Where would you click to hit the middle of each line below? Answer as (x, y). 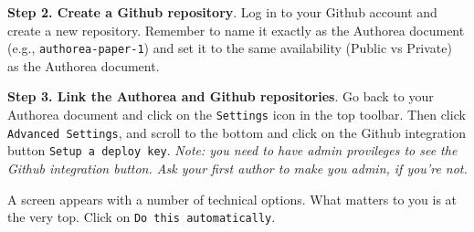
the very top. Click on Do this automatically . (142, 217)
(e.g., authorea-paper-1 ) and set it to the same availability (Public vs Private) (230, 48)
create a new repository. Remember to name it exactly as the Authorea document (236, 30)
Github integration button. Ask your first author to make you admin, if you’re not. (237, 168)
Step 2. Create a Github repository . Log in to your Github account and (222, 12)
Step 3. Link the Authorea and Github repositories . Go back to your (221, 96)
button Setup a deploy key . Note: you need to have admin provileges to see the (232, 150)
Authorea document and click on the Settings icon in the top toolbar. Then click (237, 115)
